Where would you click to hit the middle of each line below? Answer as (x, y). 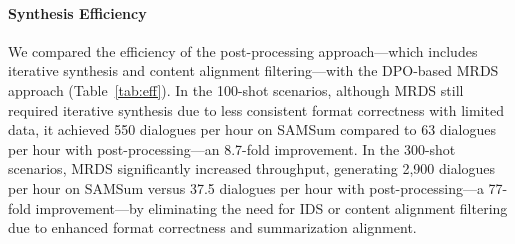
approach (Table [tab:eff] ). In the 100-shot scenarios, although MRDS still (236, 89)
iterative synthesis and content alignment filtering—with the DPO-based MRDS (253, 70)
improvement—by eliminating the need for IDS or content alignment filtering (271, 207)
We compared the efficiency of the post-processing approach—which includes (243, 50)
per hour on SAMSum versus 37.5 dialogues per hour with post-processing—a (246, 187)
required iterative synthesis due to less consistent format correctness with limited (256, 109)
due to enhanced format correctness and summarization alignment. (212, 227)
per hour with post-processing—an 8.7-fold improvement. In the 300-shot (232, 148)
